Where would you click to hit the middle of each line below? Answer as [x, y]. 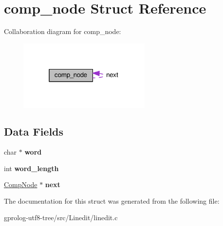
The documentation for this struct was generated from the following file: [112, 200]
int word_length [31, 168]
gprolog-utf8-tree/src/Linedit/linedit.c [61, 217]
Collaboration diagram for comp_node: [63, 31]
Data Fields [34, 131]
